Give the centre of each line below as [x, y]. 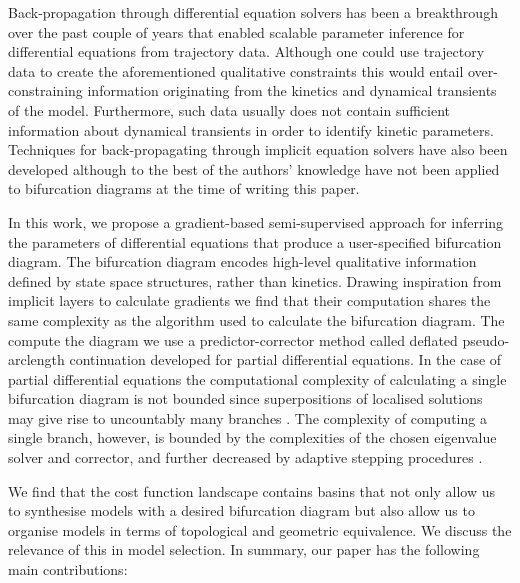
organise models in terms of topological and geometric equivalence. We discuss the [260, 529]
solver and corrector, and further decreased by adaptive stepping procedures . [245, 457]
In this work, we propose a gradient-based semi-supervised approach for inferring [256, 221]
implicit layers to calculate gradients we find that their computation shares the [249, 300]
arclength [36, 359]
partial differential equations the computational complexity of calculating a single [257, 378]
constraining [45, 90]
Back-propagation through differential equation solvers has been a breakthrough [253, 12]
